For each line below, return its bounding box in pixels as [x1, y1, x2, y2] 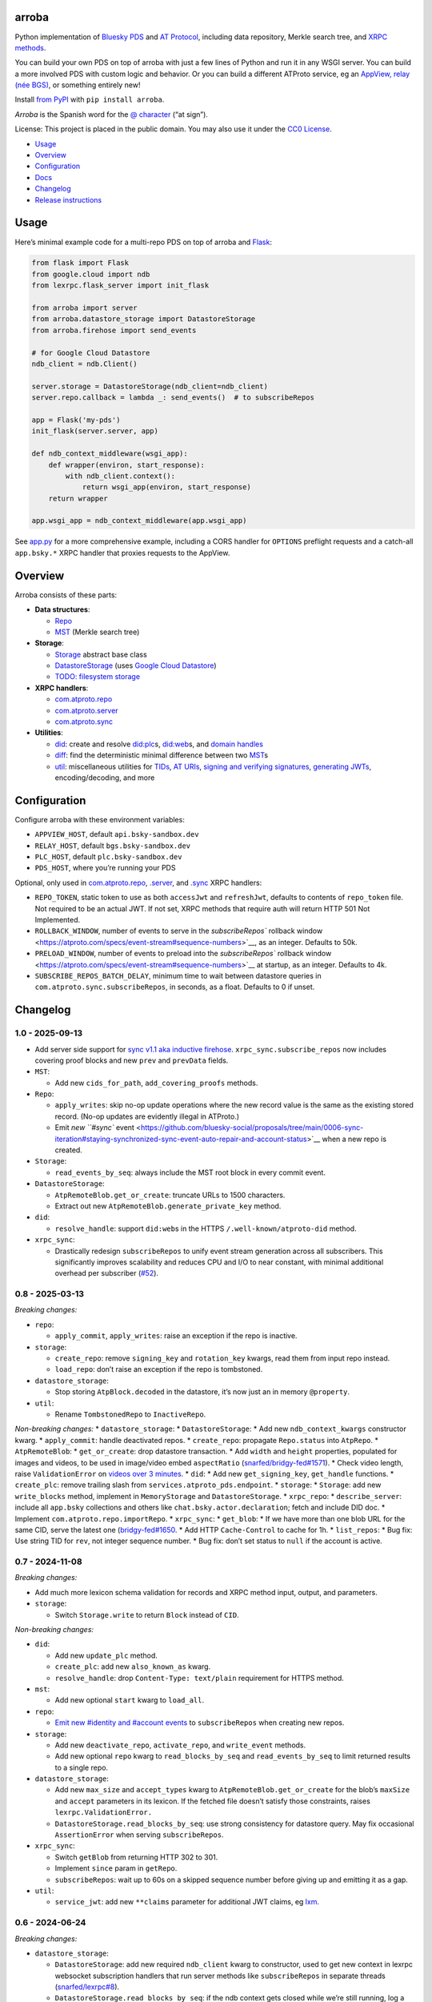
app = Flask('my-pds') [31, 415, 121, 424]
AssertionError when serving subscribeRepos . [54, 1830, 224, 1839]
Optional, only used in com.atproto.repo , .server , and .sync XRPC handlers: [14, 878, 262, 887]
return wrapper [48, 493, 108, 503]
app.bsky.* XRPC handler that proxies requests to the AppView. [14, 548, 230, 557]
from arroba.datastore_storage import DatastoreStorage [31, 315, 256, 324]
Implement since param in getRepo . [54, 1863, 178, 1873]
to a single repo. [54, 1763, 108, 1772]
